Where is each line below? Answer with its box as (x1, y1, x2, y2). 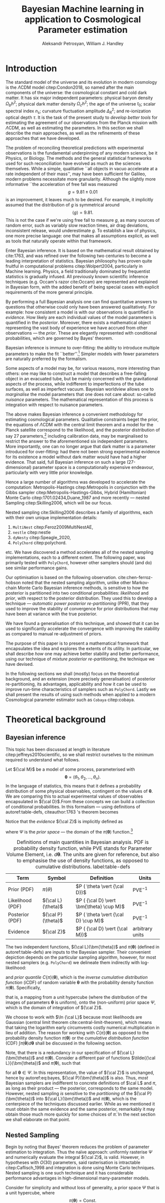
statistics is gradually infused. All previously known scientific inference (5, 273, 148, 279)
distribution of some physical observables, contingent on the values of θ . (5, 788, 153, 794)
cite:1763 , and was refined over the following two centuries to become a (5, 253, 151, 259)
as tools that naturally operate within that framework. (5, 238, 112, 244)
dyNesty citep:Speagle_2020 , (12, 534, 71, 540)
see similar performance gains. (5, 565, 68, 571)
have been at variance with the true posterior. (5, 611, 97, 617)
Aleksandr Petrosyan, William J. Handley (42, 40, 124, 46)
